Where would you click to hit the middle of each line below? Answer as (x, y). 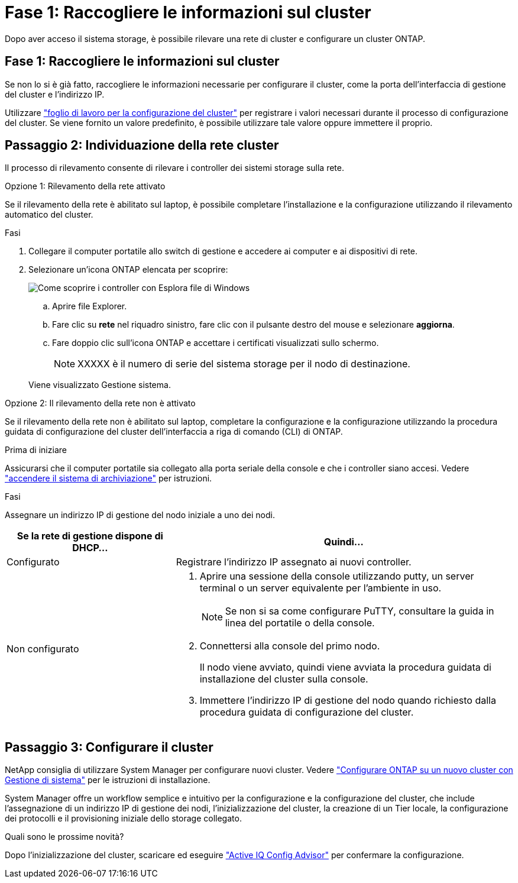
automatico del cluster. (49, 215)
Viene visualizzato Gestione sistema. (100, 385)
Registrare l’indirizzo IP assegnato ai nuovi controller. (294, 562)
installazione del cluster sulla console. (284, 679)
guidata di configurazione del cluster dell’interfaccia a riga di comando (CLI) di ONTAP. (174, 432)
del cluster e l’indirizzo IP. (55, 94)
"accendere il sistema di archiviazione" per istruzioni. (109, 478)
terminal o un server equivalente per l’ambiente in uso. (320, 588)
